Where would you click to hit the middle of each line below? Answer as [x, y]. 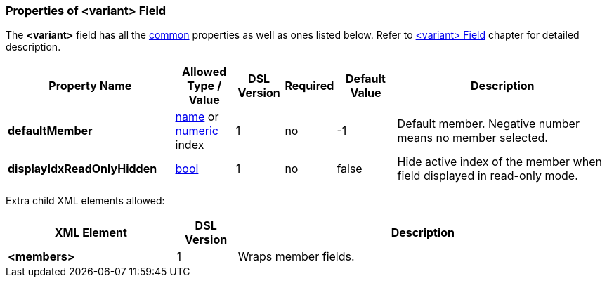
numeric [197, 131]
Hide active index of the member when [500, 162]
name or [197, 117]
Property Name [90, 86]
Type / [204, 86]
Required [309, 86]
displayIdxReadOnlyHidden [83, 169]
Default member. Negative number [488, 124]
